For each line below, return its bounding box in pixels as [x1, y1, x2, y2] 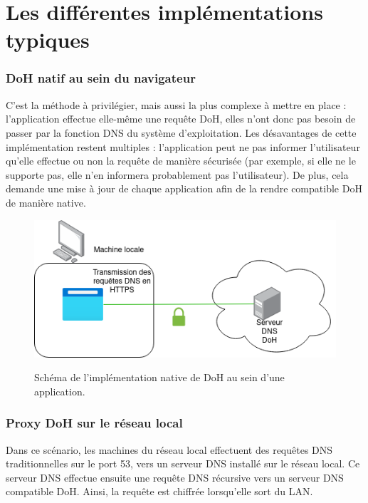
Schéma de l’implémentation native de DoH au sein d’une [34, 370, 285, 385]
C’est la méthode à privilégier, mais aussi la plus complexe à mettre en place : [6, 97, 347, 112]
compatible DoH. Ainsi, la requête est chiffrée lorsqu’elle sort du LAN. [6, 484, 313, 499]
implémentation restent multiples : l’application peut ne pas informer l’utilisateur [6, 139, 360, 154]
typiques [6, 25, 90, 54]
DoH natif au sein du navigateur [6, 69, 196, 87]
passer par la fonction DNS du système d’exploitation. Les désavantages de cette [6, 125, 357, 140]
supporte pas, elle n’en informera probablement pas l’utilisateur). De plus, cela [6, 167, 349, 182]
